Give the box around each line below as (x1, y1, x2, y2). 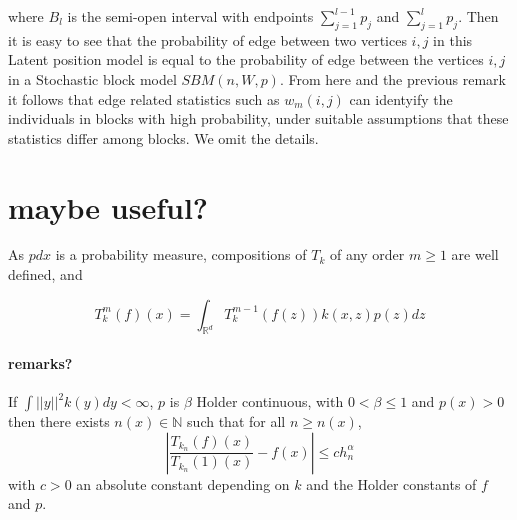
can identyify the (349, 88, 453, 109)
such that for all (187, 411, 286, 432)
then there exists (8, 411, 110, 432)
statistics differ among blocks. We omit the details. (8, 127, 319, 148)
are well (451, 244, 499, 265)
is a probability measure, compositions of (55, 244, 307, 265)
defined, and (8, 264, 83, 285)
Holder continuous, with (196, 391, 344, 412)
